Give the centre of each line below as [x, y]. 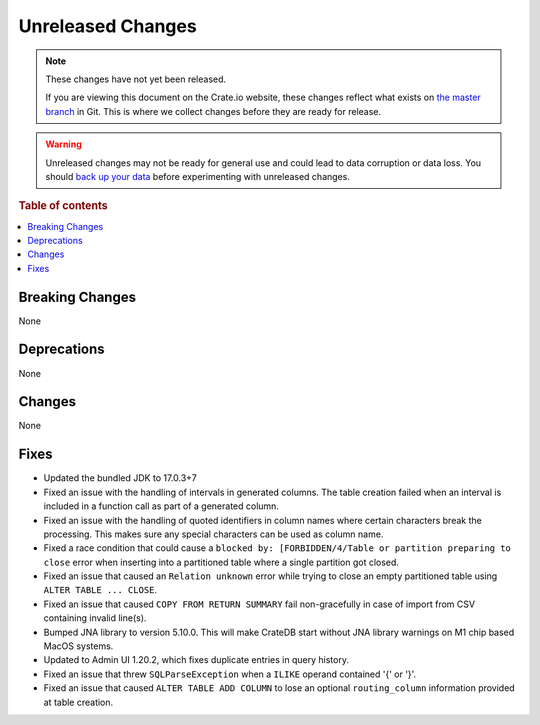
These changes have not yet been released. [136, 79]
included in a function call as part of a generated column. [161, 506]
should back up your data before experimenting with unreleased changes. [197, 176]
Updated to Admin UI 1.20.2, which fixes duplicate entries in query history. [196, 660]
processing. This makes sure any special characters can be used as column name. [213, 534]
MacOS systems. [78, 646]
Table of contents [63, 206]
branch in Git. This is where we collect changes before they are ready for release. [213, 111]
